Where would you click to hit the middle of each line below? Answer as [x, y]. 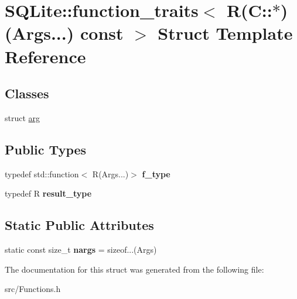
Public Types [46, 149]
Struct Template [225, 33]
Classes [27, 93]
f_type [156, 173]
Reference [45, 56]
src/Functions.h [33, 289]
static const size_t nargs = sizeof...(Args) [81, 250]
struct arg [23, 117]
